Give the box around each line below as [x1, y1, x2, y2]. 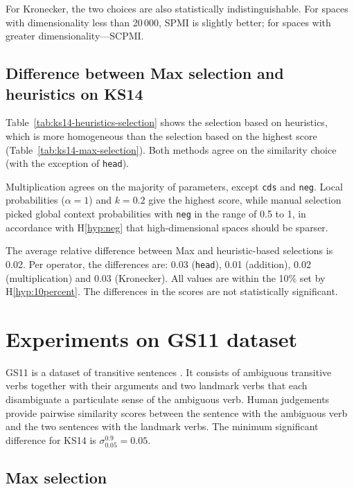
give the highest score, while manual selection [148, 193, 342, 207]
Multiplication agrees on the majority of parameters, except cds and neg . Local [6, 179, 343, 193]
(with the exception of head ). [6, 156, 129, 170]
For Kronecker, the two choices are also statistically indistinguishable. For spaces [6, 1, 348, 15]
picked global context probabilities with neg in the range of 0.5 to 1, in [6, 206, 306, 221]
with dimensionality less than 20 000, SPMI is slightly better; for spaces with [6, 15, 331, 29]
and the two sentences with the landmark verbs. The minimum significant [6, 419, 319, 434]
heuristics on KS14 [6, 82, 143, 104]
